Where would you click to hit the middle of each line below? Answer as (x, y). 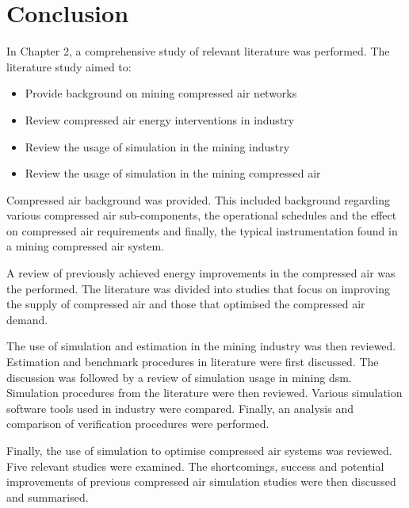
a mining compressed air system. (86, 246)
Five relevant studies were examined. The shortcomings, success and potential (195, 466)
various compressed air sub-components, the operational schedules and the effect (202, 215)
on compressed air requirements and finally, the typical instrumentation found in (202, 230)
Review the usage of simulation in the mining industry (157, 146)
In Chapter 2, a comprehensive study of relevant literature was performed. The (198, 51)
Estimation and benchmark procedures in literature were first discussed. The (193, 362)
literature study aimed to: (69, 66)
